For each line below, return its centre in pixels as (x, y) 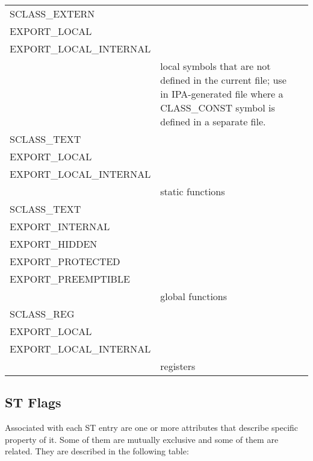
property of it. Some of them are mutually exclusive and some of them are (142, 439)
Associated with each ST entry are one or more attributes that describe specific (152, 428)
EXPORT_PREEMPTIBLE (70, 279)
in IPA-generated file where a (222, 94)
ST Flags (33, 402)
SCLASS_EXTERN (52, 14)
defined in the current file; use (223, 80)
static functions (193, 191)
